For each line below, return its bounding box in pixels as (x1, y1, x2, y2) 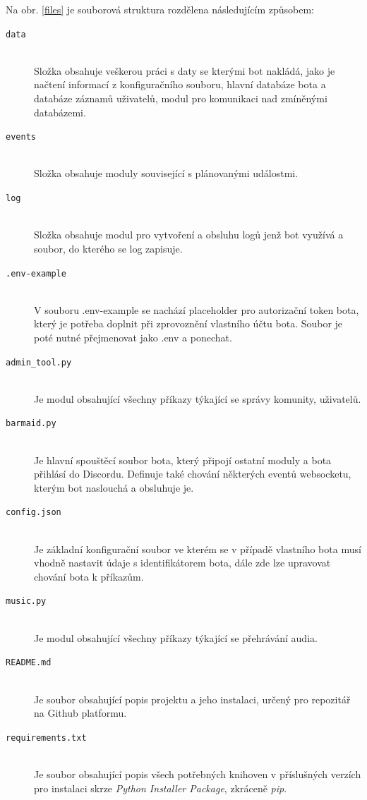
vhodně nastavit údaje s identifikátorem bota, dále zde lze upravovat (34, 555, 331, 570)
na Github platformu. (34, 705, 127, 720)
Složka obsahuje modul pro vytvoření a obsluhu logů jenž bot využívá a (34, 227, 344, 242)
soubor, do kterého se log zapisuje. (34, 241, 183, 255)
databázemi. (34, 104, 86, 119)
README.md (6, 657, 52, 668)
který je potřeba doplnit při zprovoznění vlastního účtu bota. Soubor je (34, 316, 343, 331)
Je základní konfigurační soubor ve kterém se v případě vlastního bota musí (34, 541, 361, 556)
